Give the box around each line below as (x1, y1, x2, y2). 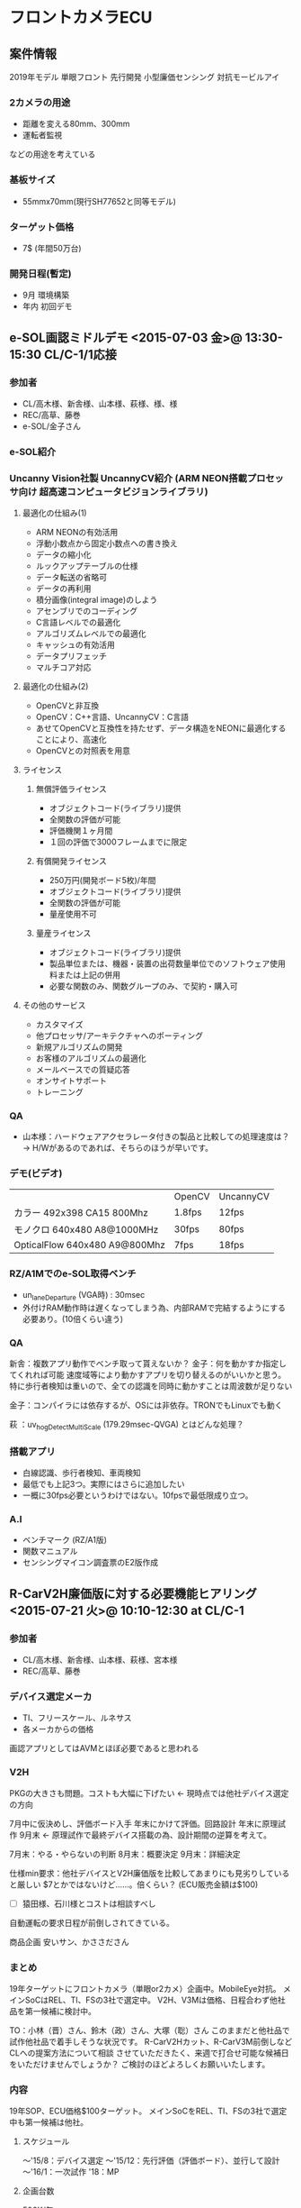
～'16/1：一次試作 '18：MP (22, 2167, 120, 2177)
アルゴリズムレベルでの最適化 (35, 628, 146, 639)
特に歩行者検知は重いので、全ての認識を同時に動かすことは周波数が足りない (9, 1381, 293, 1391)
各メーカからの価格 (22, 1724, 94, 1735)
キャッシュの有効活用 (35, 640, 115, 651)
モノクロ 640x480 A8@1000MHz (13, 1223, 159, 1236)
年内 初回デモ (22, 301, 73, 312)
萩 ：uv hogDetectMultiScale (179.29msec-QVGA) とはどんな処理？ (9, 1419, 244, 1432)
